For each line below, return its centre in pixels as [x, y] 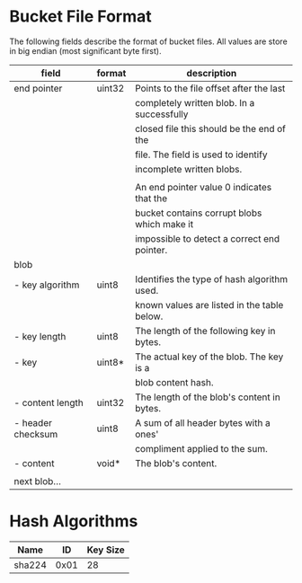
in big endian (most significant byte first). [85, 50]
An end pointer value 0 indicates [203, 187]
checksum [36, 434]
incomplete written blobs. [188, 169]
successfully [161, 114]
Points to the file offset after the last [210, 88]
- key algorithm [47, 285]
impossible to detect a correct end [207, 238]
